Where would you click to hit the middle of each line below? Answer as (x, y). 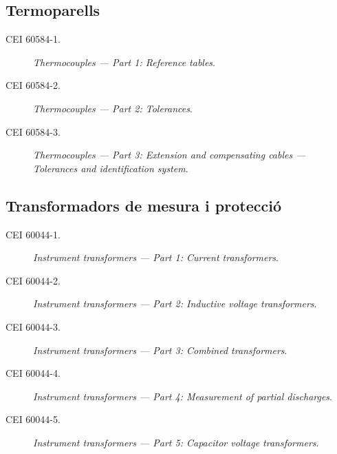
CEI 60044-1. (33, 234)
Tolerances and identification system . (111, 168)
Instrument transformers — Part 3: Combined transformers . (160, 350)
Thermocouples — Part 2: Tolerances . (113, 108)
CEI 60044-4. (33, 373)
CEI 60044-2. (33, 280)
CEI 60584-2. (33, 85)
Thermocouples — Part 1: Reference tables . (124, 62)
